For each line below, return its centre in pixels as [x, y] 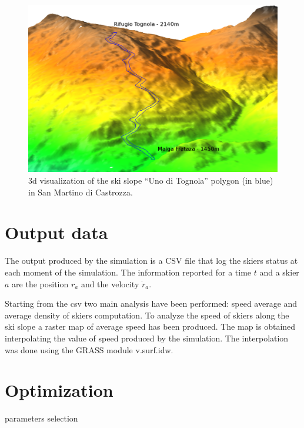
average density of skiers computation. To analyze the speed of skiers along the [147, 315]
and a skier [279, 272]
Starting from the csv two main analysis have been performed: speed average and [151, 303]
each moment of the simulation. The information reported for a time [128, 272]
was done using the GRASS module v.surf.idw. [89, 349]
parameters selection [41, 418]
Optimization [59, 390]
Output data [56, 232]
